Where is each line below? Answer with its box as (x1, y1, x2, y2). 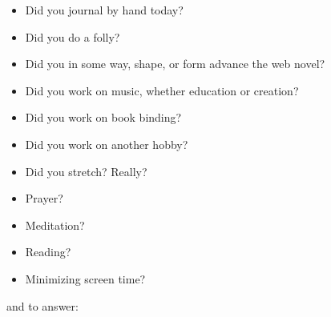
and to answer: (6, 297, 79, 314)
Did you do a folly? (25, 28, 120, 45)
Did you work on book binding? (25, 109, 182, 126)
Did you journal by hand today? (25, 2, 184, 18)
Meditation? (25, 216, 85, 233)
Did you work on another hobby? (25, 135, 188, 152)
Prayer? (25, 190, 63, 207)
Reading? (25, 243, 71, 260)
